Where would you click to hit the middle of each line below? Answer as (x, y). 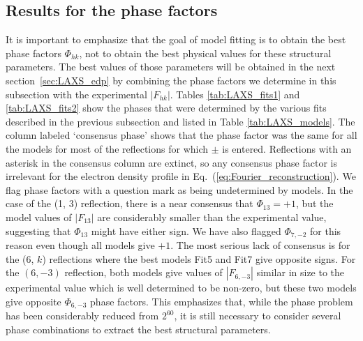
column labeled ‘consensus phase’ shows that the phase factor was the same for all (181, 135)
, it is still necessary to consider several (258, 316)
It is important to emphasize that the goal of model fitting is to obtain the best (176, 39)
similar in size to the (301, 272)
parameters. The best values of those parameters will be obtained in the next (171, 67)
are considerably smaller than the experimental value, (212, 217)
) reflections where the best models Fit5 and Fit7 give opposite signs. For (199, 258)
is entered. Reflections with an (287, 148)
